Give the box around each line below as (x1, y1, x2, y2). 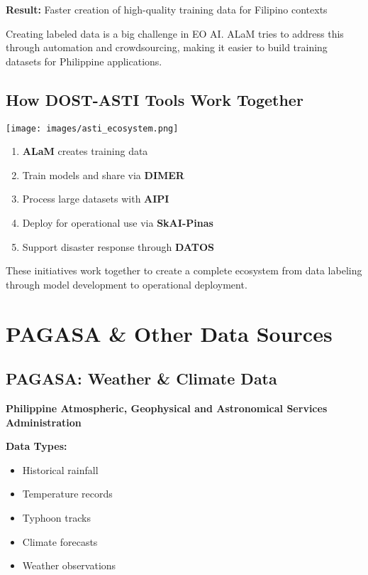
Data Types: (6, 439, 67, 453)
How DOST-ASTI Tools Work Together (6, 88, 303, 110)
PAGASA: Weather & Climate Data (6, 367, 277, 389)
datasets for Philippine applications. (6, 53, 162, 68)
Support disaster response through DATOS (22, 239, 214, 254)
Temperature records (22, 486, 113, 501)
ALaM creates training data (22, 144, 148, 158)
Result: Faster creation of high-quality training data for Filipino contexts (6, 2, 328, 16)
